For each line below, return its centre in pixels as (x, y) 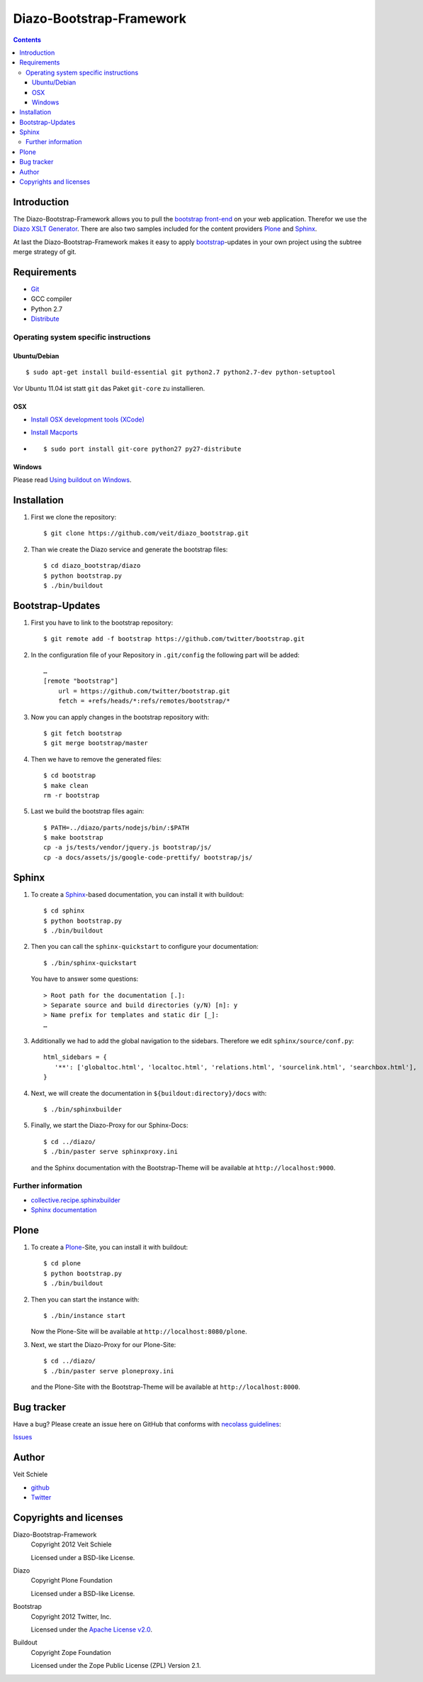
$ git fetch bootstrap (83, 733)
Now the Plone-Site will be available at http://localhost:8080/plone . (139, 1331)
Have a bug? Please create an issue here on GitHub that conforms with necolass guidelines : (147, 1424)
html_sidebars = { (75, 1057)
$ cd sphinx (64, 911)
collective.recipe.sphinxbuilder (75, 1200)
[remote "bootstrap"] (81, 681)
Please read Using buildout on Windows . (72, 480)
